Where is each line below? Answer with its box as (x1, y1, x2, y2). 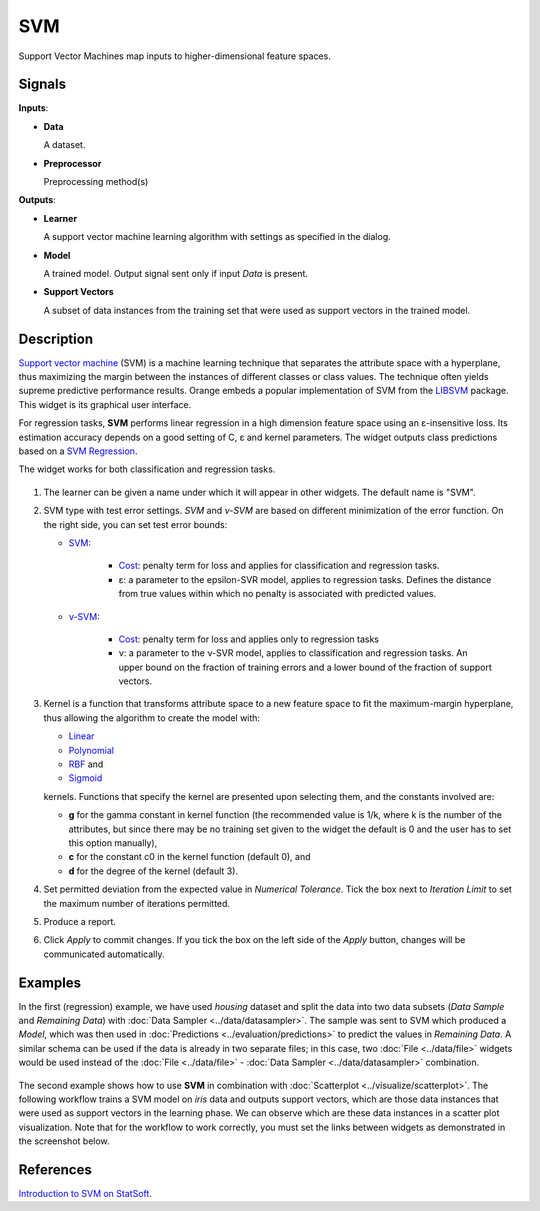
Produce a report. (43, 915, 117, 927)
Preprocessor (43, 157, 102, 169)
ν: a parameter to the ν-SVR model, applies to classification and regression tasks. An (118, 647, 468, 659)
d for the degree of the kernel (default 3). (68, 865, 239, 877)
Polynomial (68, 744, 115, 756)
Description (18, 330, 94, 347)
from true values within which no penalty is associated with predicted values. (118, 588, 437, 600)
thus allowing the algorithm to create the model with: (43, 711, 260, 724)
